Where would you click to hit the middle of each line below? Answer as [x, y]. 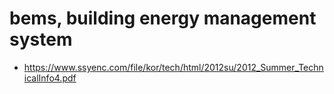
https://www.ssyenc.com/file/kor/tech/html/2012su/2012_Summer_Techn [173, 67]
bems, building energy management [163, 18]
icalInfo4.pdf [50, 78]
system [41, 39]
